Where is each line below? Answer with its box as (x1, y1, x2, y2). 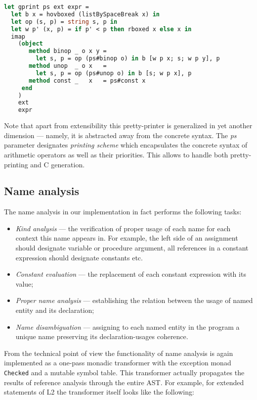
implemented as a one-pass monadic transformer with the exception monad (4, 357, 231, 368)
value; (15, 278, 34, 289)
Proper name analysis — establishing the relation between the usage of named (15, 295, 253, 305)
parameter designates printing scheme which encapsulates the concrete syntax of (4, 140, 248, 150)
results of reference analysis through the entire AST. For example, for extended (4, 377, 244, 387)
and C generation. (30, 159, 85, 169)
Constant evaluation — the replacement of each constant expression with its (15, 269, 246, 279)
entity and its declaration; (15, 305, 94, 315)
